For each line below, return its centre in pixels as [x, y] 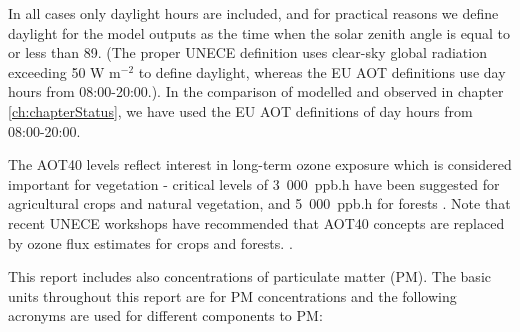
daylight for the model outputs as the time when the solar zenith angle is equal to [259, 32]
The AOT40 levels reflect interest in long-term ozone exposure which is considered [260, 164]
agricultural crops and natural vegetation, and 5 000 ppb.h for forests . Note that [259, 203]
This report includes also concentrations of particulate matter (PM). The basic [249, 276]
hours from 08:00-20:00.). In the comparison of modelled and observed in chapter [256, 91]
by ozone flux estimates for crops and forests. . [150, 242]
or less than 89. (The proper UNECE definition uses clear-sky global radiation [247, 52]
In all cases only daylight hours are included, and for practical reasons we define [253, 13]
